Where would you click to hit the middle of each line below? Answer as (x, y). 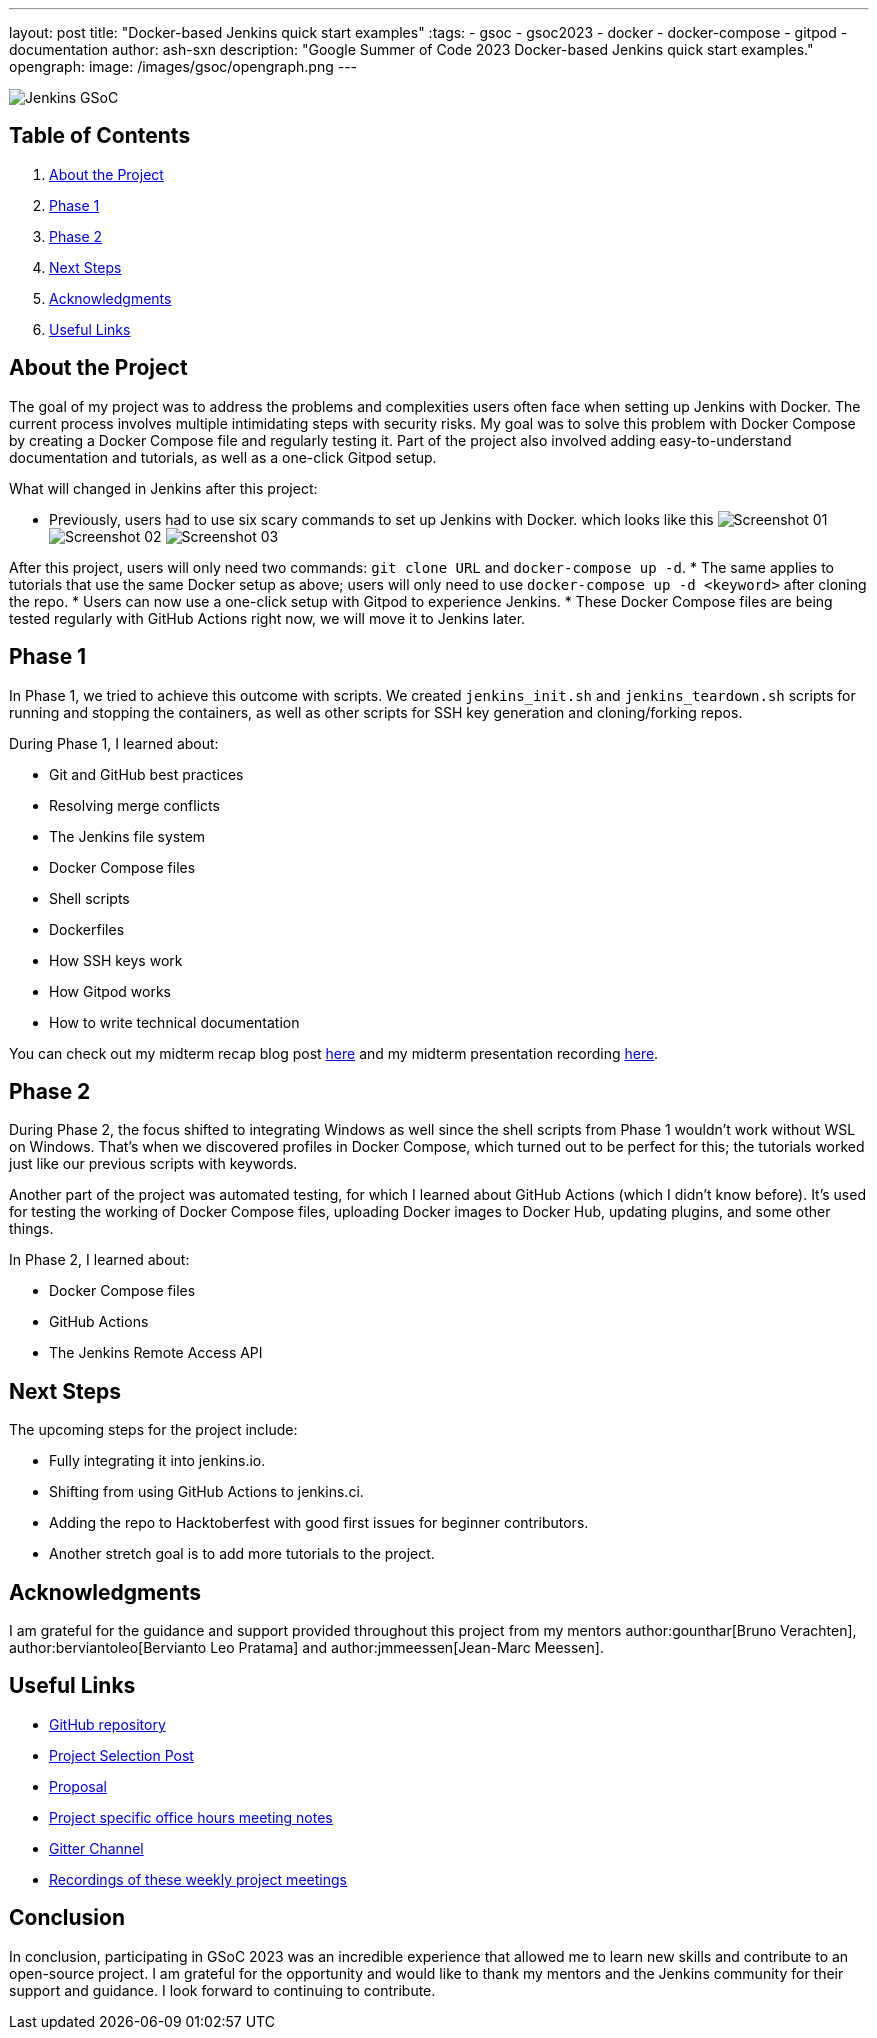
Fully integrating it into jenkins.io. (157, 1461)
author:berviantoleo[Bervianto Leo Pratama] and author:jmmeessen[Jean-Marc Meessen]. (306, 1648)
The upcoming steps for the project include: (153, 1430)
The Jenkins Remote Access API (156, 1353)
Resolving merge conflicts (134, 805)
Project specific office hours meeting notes (191, 1817)
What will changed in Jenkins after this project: (163, 488)
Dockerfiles (87, 929)
